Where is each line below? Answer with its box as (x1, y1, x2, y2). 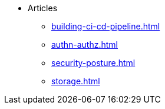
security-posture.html (51, 58, 136, 68)
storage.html (51, 76, 100, 86)
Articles (28, 3, 58, 13)
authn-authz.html (51, 39, 118, 49)
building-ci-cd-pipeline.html (51, 21, 160, 31)
